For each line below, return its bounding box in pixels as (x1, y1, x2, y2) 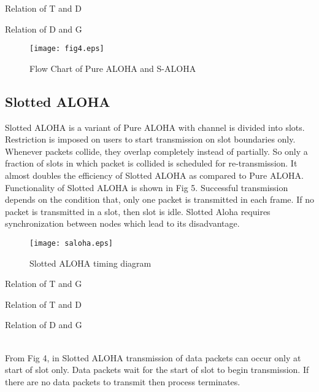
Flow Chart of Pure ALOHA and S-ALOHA (29, 61, 196, 74)
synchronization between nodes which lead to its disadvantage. (5, 217, 240, 230)
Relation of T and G (5, 277, 82, 290)
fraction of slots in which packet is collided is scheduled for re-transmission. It (5, 157, 298, 170)
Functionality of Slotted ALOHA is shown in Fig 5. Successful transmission (5, 181, 288, 194)
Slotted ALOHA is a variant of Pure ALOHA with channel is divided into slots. (5, 120, 305, 133)
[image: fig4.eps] (29, 44, 104, 53)
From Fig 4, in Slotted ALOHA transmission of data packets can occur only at (5, 351, 301, 364)
